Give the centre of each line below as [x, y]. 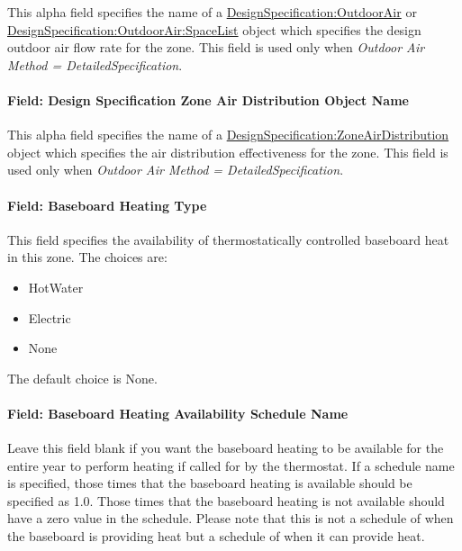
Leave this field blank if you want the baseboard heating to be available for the [226, 448]
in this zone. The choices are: [87, 257]
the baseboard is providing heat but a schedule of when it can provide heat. [216, 536]
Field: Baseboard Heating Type [107, 205]
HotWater [56, 287]
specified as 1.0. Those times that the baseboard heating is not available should [226, 500]
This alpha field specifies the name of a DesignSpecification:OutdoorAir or [212, 12]
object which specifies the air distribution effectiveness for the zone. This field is [228, 152]
